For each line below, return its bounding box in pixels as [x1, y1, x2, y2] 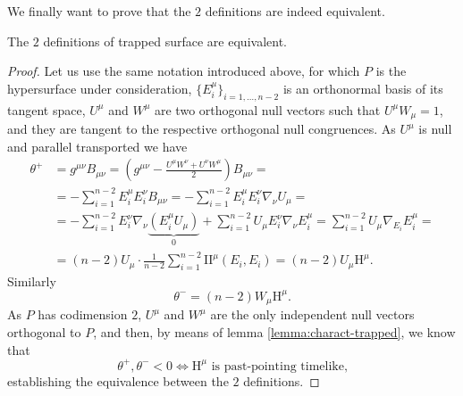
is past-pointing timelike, [211, 359, 348, 373]
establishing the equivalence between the [7, 371, 229, 390]
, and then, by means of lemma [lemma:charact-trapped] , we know [93, 323, 456, 342]
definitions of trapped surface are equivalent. [43, 31, 287, 50]
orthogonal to [7, 323, 81, 342]
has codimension [38, 305, 128, 324]
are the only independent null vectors [210, 305, 415, 324]
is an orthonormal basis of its [282, 78, 443, 97]
